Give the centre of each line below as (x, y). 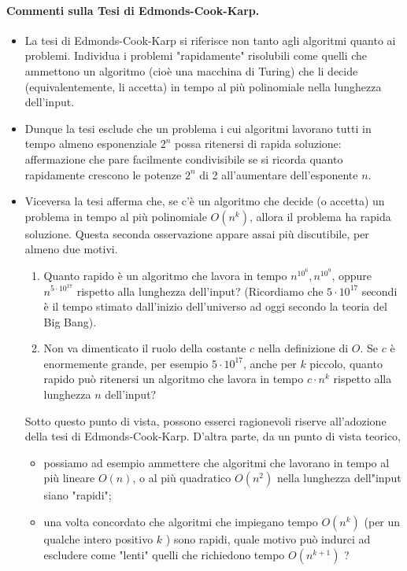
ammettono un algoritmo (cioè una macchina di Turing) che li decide (191, 70)
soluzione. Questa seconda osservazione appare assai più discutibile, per (197, 233)
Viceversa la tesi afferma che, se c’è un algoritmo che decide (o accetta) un (205, 201)
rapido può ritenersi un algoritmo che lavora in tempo (174, 379)
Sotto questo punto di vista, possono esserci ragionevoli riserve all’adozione (205, 420)
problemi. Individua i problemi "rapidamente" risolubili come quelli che (196, 55)
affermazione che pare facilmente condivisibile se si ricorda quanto (184, 158)
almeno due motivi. (71, 249)
